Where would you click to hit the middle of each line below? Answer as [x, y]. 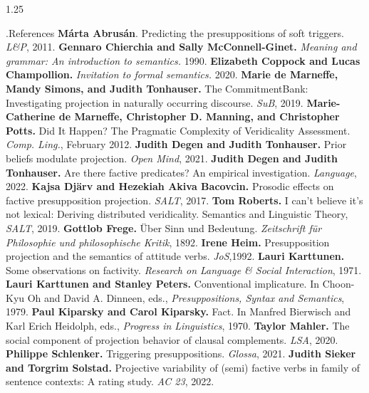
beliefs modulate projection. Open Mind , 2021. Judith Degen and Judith [172, 158]
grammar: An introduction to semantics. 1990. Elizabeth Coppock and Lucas [183, 60]
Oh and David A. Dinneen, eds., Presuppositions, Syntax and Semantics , [186, 297]
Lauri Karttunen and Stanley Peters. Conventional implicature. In [162, 284]
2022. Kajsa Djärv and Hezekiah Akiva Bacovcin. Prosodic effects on [170, 186]
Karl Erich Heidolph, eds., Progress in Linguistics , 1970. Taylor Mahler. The [178, 326]
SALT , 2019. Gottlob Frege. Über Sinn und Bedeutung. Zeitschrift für [164, 227]
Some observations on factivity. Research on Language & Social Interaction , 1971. [184, 269]
